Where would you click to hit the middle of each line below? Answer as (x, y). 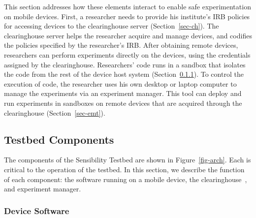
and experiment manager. (43, 189)
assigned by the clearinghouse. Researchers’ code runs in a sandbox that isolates (125, 64)
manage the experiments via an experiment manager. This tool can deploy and (123, 93)
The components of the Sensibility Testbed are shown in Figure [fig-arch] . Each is (128, 160)
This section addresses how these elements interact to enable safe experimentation (128, 6)
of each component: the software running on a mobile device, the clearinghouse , (126, 179)
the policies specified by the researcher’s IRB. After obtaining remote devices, (121, 45)
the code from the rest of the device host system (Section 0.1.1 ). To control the (124, 74)
